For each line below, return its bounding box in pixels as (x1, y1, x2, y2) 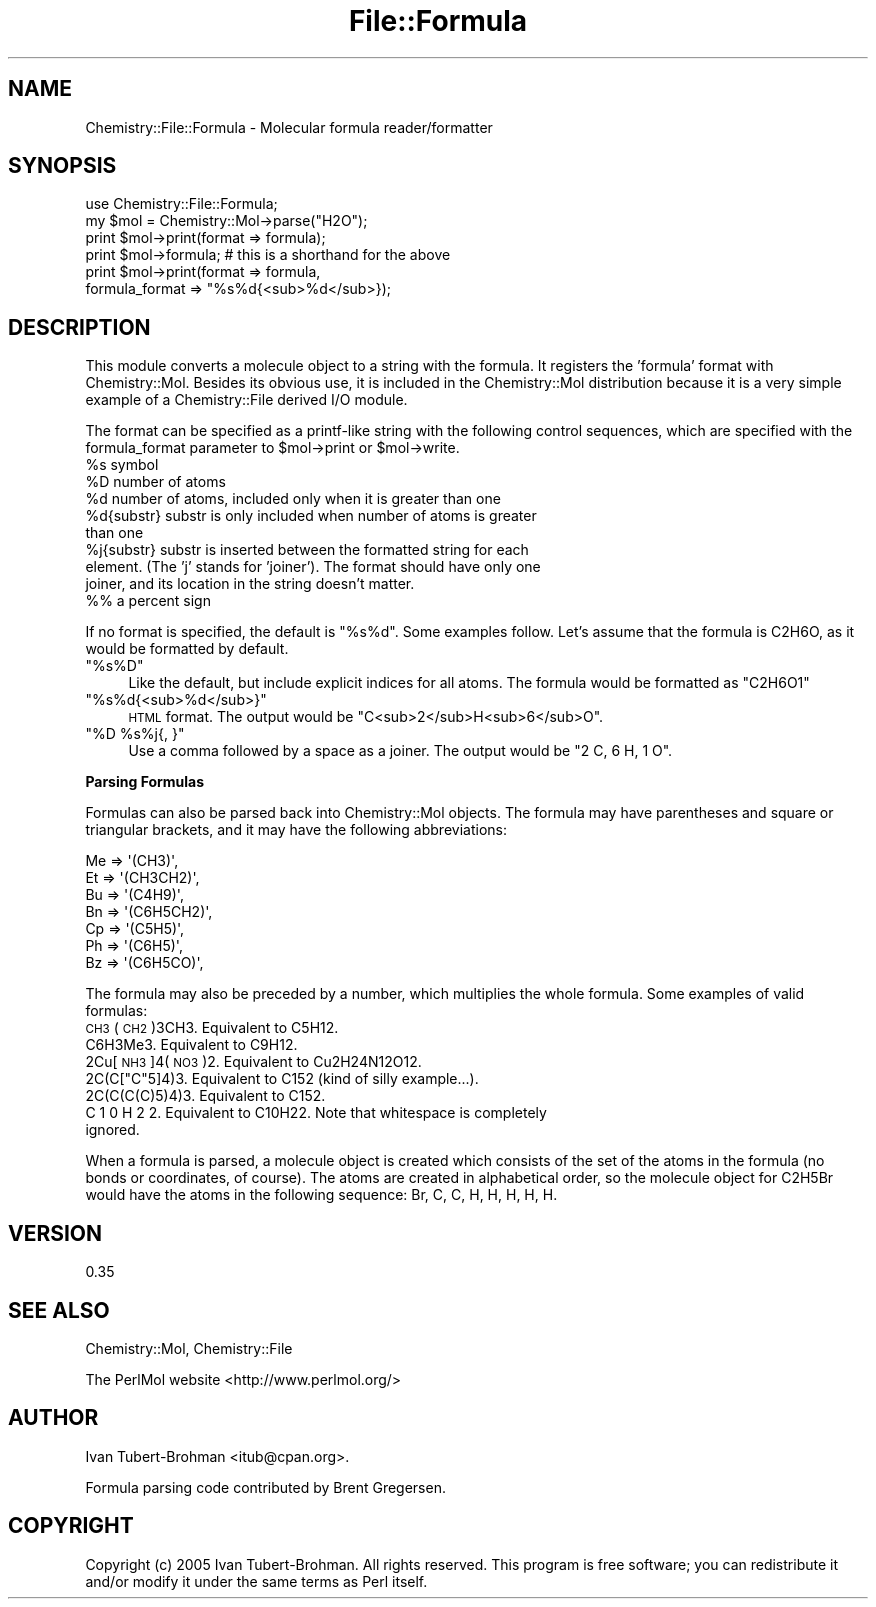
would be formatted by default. (85, 640, 289, 658)
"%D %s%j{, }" (85, 725, 185, 743)
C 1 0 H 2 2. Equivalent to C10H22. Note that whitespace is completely (85, 1104, 547, 1122)
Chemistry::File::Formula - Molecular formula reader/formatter (85, 118, 493, 136)
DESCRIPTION (8, 314, 151, 340)
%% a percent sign (85, 592, 211, 610)
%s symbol (85, 456, 159, 474)
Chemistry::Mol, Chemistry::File (85, 1339, 293, 1357)
